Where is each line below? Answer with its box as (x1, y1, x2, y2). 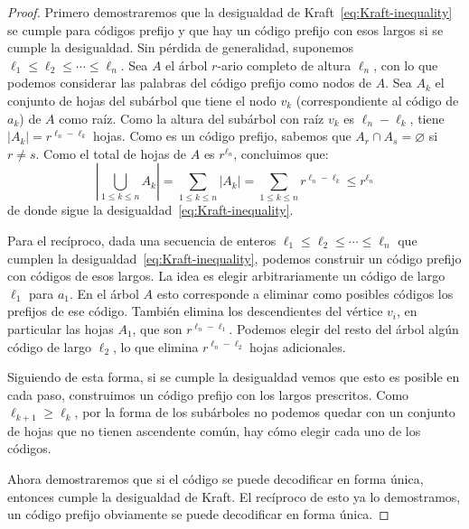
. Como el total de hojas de (35, 144, 187, 162)
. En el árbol (69, 283, 139, 302)
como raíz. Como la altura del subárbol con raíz (59, 108, 324, 127)
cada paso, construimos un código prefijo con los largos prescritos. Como (7, 385, 409, 404)
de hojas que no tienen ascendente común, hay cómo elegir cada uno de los (7, 421, 421, 440)
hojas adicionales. (249, 337, 346, 356)
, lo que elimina (112, 337, 199, 356)
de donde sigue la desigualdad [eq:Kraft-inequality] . (7, 200, 294, 219)
